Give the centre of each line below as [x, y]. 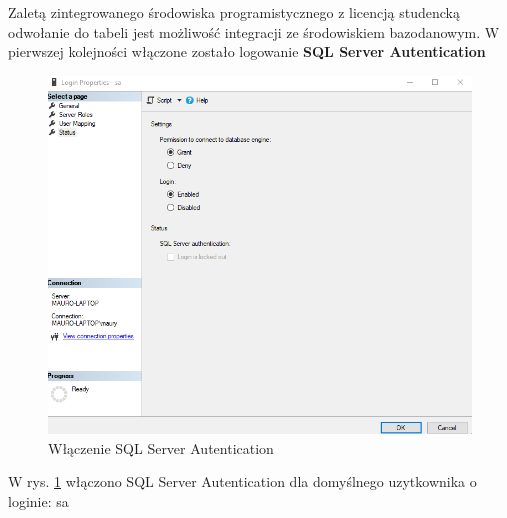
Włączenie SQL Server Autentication [161, 447]
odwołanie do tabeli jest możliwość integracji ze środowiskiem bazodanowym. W [254, 31]
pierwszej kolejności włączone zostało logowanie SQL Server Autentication [247, 51]
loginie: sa [38, 500]
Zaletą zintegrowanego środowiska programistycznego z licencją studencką [234, 12]
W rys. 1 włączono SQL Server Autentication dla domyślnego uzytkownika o [242, 481]
